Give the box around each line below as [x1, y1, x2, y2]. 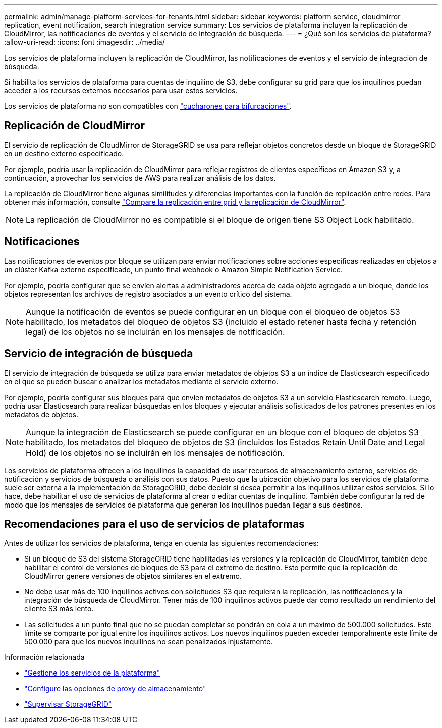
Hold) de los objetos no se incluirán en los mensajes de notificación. [26, 447, 285, 458]
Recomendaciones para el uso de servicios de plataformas [4, 517, 305, 530]
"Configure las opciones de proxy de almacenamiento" [24, 684, 206, 693]
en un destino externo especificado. [4, 149, 124, 158]
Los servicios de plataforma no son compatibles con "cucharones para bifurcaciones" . [4, 102, 292, 110]
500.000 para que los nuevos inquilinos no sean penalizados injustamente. [24, 637, 273, 646]
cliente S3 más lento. [24, 604, 94, 613]
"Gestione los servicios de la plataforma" [24, 668, 160, 678]
